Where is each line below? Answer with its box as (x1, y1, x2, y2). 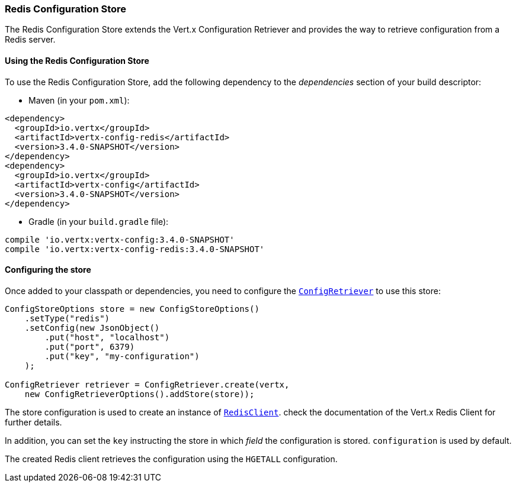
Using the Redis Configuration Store (5, 55, 149, 66)
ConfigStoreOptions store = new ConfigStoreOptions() (5, 304, 259, 314)
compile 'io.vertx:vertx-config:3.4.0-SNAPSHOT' (5, 234, 235, 244)
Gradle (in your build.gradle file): (28, 216, 169, 227)
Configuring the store (5, 265, 91, 275)
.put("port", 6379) (44, 341, 135, 351)
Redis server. (5, 34, 56, 45)
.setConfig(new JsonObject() (24, 322, 160, 333)
